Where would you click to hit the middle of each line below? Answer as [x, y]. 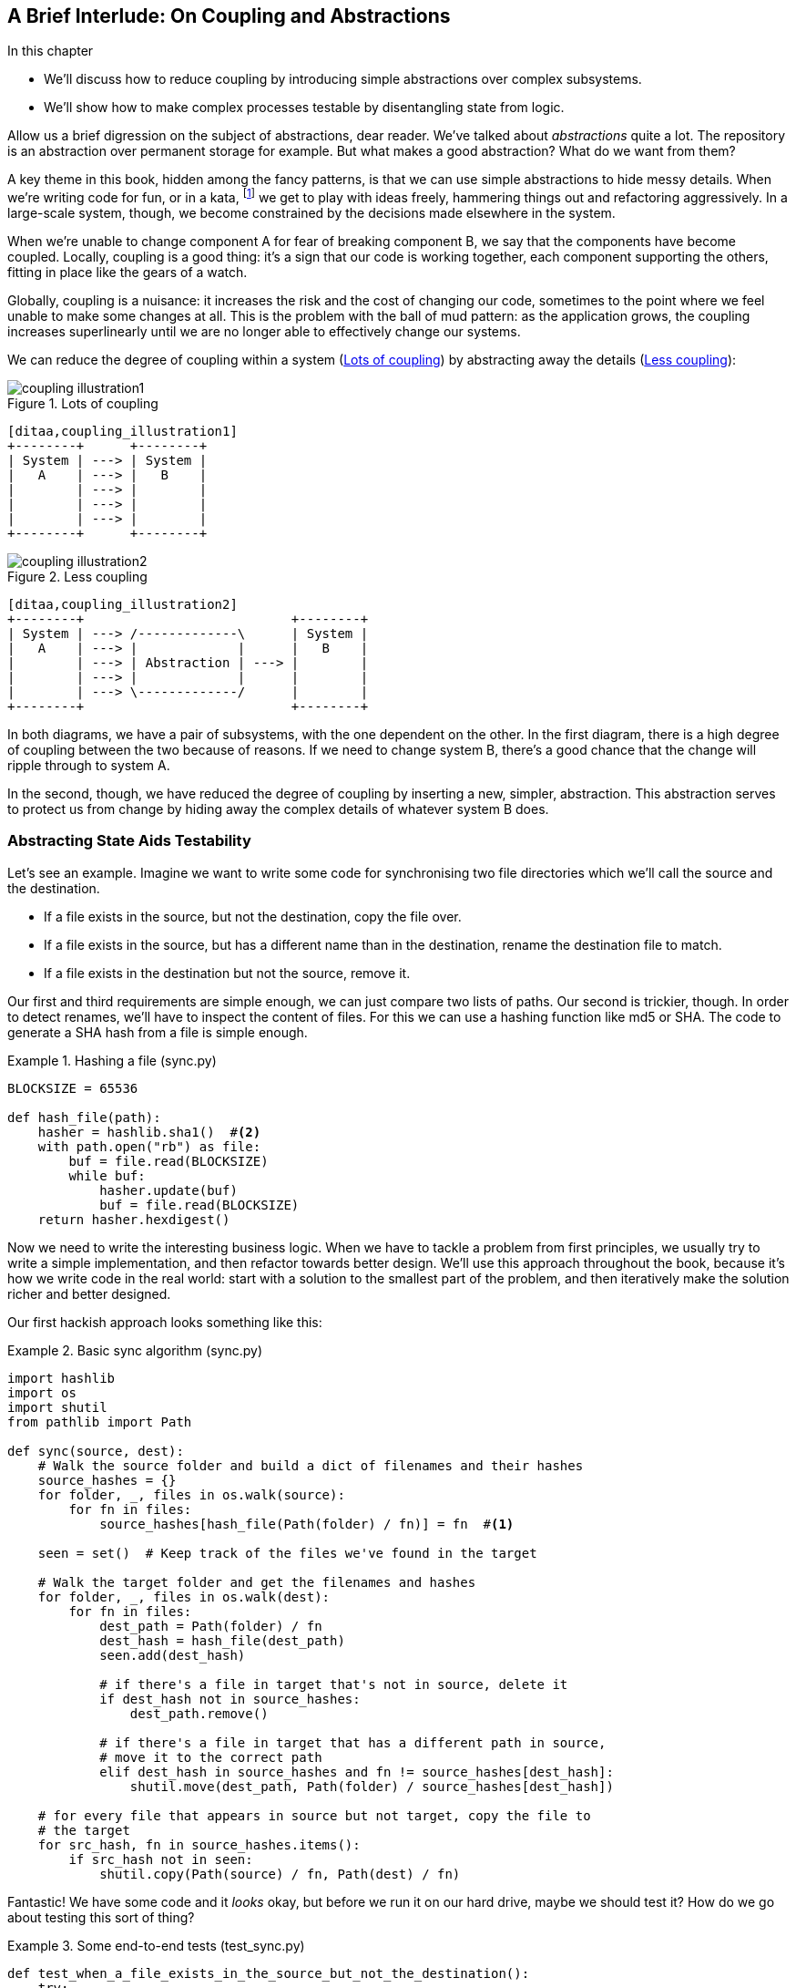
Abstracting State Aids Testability [129, 841]
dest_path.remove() [199, 1713]
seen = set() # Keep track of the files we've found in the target [287, 1553]
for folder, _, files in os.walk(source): [191, 1494]
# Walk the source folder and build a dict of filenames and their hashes [311, 1465]
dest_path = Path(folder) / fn [211, 1626]
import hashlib [61, 1378]
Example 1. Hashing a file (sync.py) [112, 1060]
